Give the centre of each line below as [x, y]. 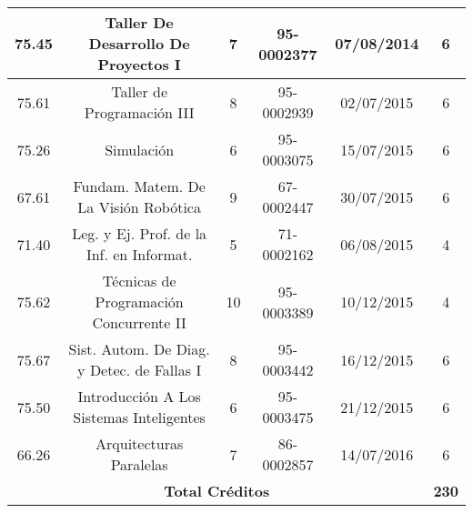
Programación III [139, 112]
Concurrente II [139, 322]
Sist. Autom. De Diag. [139, 349]
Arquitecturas [140, 443]
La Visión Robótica [139, 207]
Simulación [140, 149]
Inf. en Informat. [139, 254]
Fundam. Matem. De [139, 186]
